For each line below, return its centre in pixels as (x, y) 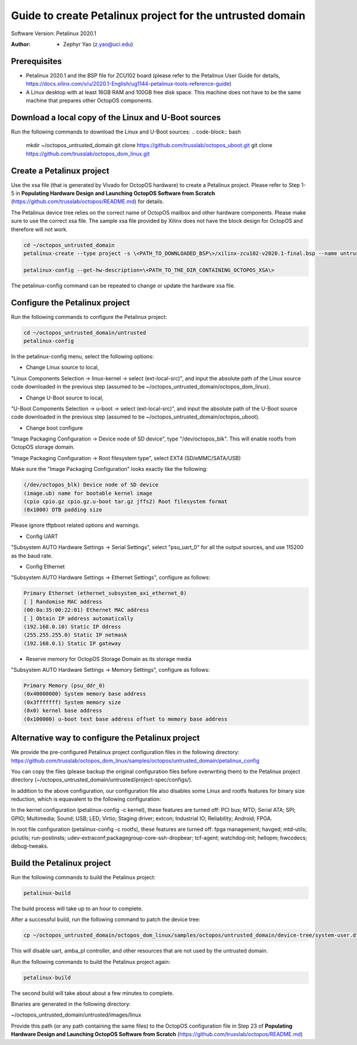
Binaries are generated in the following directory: (71, 1004)
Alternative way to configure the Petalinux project (106, 738)
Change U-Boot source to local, (65, 398)
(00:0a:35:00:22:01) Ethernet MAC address (86, 610)
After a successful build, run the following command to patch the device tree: (106, 920)
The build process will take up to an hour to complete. (77, 908)
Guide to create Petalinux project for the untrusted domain (158, 15)
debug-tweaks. (30, 846)
